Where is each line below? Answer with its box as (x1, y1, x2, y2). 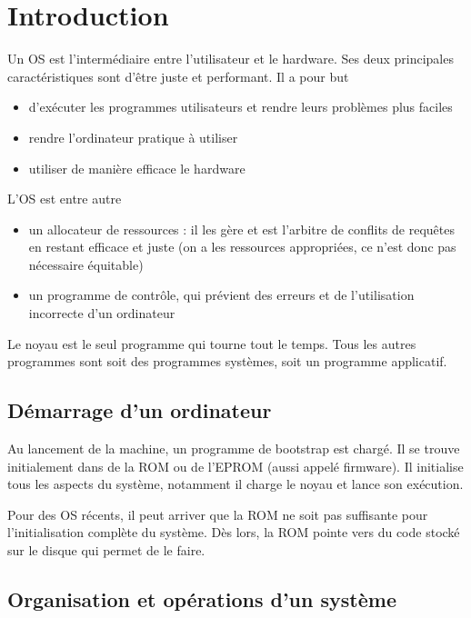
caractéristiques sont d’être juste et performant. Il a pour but (7, 66, 349, 85)
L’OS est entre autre (7, 189, 122, 208)
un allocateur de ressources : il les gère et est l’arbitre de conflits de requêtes (28, 219, 455, 238)
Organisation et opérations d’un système (7, 585, 396, 613)
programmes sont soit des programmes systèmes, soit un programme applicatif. (7, 352, 447, 371)
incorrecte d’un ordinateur (28, 304, 175, 323)
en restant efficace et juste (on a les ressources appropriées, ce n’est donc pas (28, 237, 456, 256)
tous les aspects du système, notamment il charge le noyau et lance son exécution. (7, 474, 464, 493)
